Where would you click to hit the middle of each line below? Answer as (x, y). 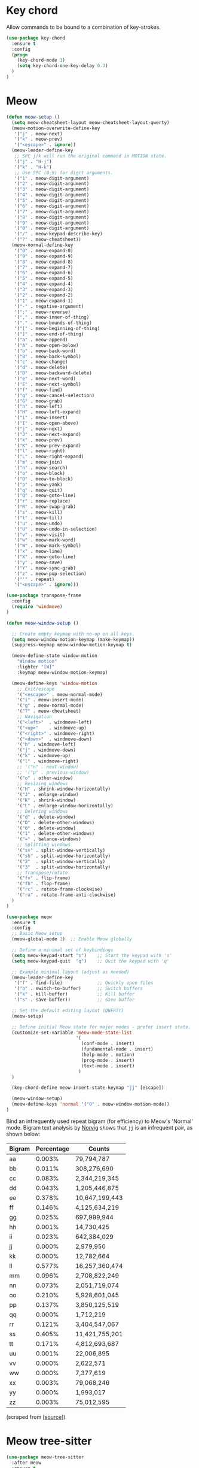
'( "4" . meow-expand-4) (44, 284)
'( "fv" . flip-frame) (44, 878)
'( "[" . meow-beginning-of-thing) (57, 329)
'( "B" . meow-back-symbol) (48, 356)
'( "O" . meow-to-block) (44, 479)
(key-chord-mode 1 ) (41, 60)
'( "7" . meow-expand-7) (44, 267)
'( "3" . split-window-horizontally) (64, 867)
